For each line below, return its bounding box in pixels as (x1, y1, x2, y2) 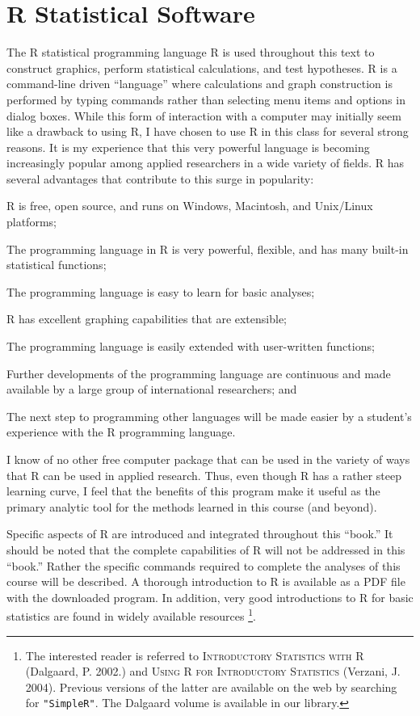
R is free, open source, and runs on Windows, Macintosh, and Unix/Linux (6, 197, 373, 214)
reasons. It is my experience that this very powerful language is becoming (6, 138, 370, 155)
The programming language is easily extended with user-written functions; (6, 338, 375, 355)
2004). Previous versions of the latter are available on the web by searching (25, 678, 397, 695)
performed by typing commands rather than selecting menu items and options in (6, 91, 405, 107)
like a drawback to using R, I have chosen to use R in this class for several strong (6, 123, 409, 140)
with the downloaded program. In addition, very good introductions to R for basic (6, 588, 414, 605)
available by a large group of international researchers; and (6, 381, 297, 398)
